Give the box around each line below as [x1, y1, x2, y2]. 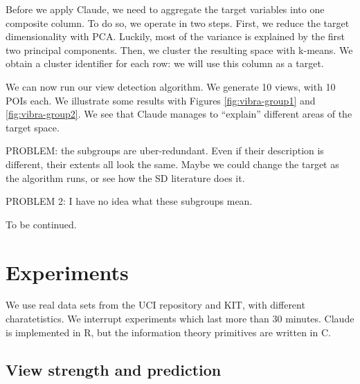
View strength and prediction [6, 358, 222, 380]
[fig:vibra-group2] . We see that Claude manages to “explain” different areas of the [6, 107, 352, 121]
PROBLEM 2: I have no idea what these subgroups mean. [6, 194, 253, 208]
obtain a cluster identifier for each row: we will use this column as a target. [6, 56, 324, 71]
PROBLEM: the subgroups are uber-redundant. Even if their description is [6, 143, 324, 158]
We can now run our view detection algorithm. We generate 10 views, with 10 [6, 79, 336, 93]
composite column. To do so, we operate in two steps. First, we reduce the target [6, 15, 350, 30]
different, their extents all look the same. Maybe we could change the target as [6, 156, 339, 171]
